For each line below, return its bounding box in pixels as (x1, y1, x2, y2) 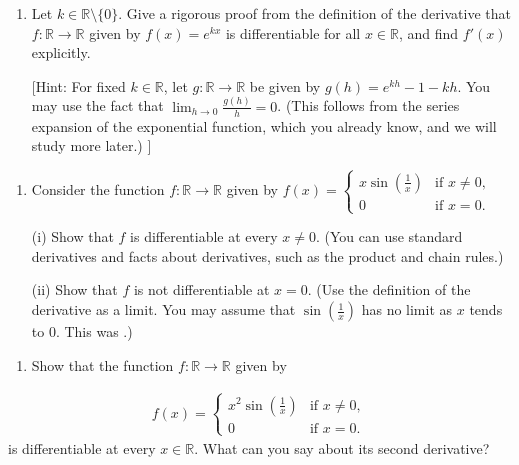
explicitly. (31, 42, 91, 63)
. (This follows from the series (277, 95, 460, 116)
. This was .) (55, 321, 133, 342)
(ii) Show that (31, 279, 118, 300)
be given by (249, 75, 321, 96)
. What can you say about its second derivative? (194, 437, 490, 458)
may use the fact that (31, 95, 164, 116)
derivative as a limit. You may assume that (31, 299, 296, 320)
